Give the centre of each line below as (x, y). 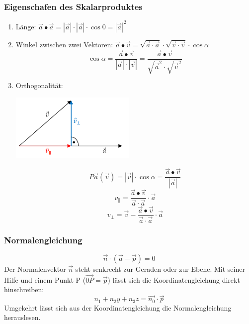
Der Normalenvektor (35, 269)
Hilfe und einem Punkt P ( (45, 279)
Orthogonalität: (39, 85)
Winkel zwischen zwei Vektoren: (64, 44)
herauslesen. (22, 317)
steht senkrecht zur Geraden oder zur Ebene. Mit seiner (160, 269)
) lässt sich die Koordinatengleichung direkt (174, 279)
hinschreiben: (24, 289)
